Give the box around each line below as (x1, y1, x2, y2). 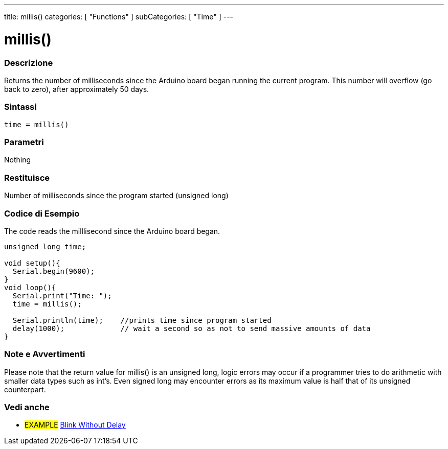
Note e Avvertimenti (4, 349, 85, 360)
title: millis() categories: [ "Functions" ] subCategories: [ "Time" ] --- (4, 12, 234, 21)
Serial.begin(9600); (12, 267, 95, 275)
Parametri (4, 137, 44, 147)
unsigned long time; (4, 242, 86, 251)
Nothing (4, 155, 31, 164)
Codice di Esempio (4, 208, 80, 219)
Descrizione (4, 57, 53, 68)
